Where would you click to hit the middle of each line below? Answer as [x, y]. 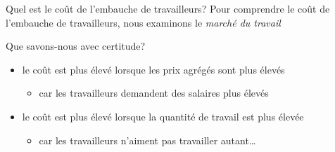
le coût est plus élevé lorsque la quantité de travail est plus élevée [163, 116]
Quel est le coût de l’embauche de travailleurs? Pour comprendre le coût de [168, 8]
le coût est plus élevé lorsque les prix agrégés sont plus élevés [153, 69]
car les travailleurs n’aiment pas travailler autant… [147, 140]
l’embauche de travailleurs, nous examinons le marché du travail [143, 22]
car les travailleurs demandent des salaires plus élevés [154, 93]
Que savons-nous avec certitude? [76, 46]
